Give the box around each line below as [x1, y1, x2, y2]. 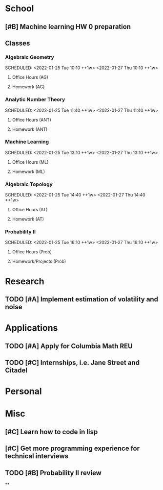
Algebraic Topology [5, 181, 53, 188]
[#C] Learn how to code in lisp [5, 427, 98, 436]
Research [5, 275, 45, 287]
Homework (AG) [12, 84, 45, 90]
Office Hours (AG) [12, 74, 49, 80]
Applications [5, 322, 58, 334]
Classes [5, 39, 30, 47]
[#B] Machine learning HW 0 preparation [5, 23, 131, 31]
